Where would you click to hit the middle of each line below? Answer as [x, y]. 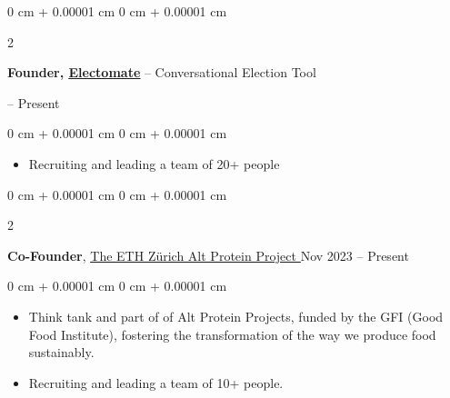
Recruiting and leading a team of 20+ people [154, 163]
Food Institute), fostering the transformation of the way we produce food [232, 334]
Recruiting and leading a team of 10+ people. [156, 382]
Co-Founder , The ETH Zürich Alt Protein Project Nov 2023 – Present [208, 255]
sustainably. [61, 352]
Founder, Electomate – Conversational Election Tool [162, 72]
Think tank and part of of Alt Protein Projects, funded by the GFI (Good [236, 316]
